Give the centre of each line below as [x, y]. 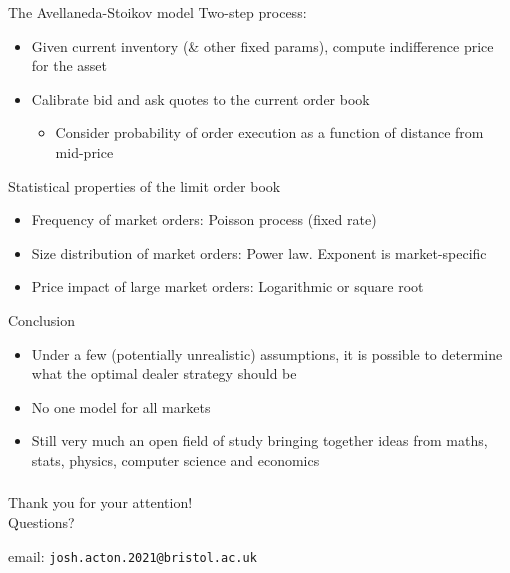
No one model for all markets [121, 406]
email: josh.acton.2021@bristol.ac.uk [132, 555]
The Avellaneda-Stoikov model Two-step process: [157, 12]
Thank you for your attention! [100, 502]
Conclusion [41, 319]
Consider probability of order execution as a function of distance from [269, 132]
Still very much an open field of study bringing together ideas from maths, [259, 440]
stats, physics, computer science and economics [175, 459]
